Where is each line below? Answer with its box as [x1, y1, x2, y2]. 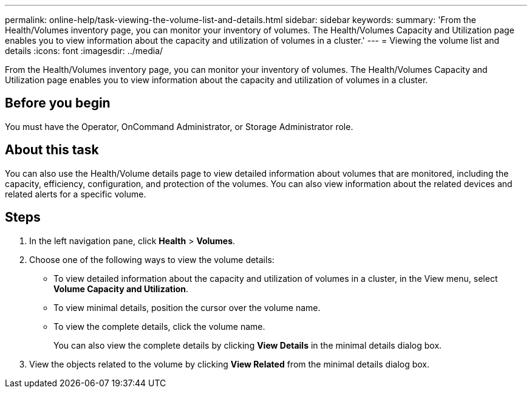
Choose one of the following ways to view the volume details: [29, 254, 275, 265]
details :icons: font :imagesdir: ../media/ [5, 46, 163, 56]
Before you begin [5, 95, 111, 111]
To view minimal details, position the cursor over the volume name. [53, 302, 321, 313]
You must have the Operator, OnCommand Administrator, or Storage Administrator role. [5, 121, 353, 132]
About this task [5, 142, 99, 158]
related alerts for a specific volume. [5, 188, 146, 199]
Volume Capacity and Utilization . [53, 283, 189, 294]
